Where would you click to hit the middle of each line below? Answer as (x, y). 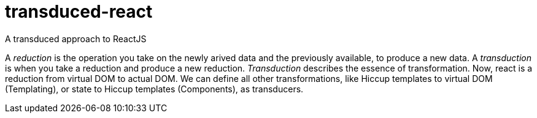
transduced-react (79, 12)
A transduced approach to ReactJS (76, 39)
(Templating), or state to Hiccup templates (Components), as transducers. (154, 89)
